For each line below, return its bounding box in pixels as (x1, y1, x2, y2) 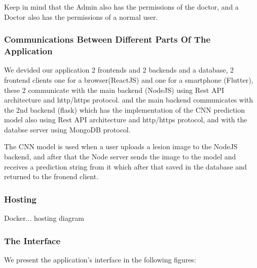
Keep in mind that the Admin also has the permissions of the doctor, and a (4, 2, 239, 12)
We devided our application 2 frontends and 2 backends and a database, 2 (4, 64, 234, 75)
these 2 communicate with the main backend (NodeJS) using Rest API (4, 84, 224, 95)
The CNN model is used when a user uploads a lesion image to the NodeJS (4, 141, 238, 152)
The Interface (4, 234, 61, 247)
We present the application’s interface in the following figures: (4, 254, 196, 264)
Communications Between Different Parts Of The (4, 33, 211, 46)
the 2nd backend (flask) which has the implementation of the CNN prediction (4, 104, 245, 115)
